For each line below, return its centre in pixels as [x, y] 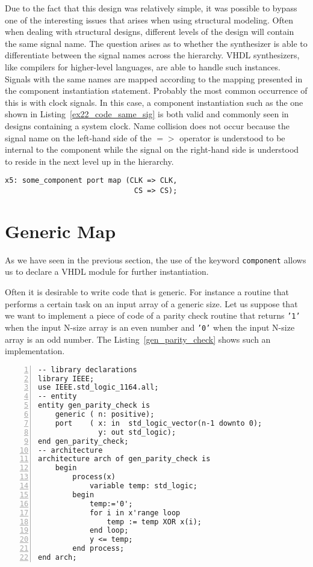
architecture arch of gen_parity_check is [124, 459]
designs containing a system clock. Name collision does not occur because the [147, 125]
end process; [98, 549]
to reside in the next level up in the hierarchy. [89, 161]
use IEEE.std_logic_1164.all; [98, 388]
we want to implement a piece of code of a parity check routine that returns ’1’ [153, 315]
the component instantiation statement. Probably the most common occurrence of [156, 90]
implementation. [35, 351]
